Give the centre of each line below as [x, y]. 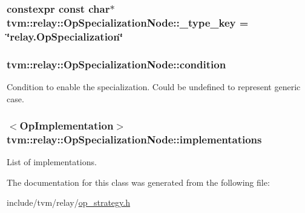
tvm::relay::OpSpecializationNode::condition [116, 64]
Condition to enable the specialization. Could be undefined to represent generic [154, 86]
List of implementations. [52, 162]
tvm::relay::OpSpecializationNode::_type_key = [128, 22]
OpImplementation [67, 126]
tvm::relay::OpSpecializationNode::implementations [134, 139]
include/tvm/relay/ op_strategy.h [68, 202]
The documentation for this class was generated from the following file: [138, 182]
